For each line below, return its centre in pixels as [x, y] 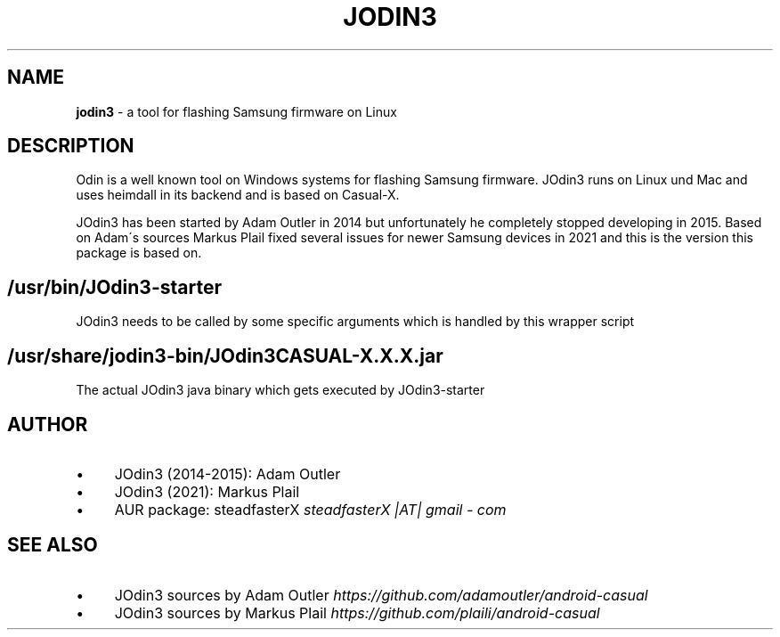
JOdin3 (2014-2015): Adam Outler [227, 474]
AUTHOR [48, 424]
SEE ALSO [53, 545]
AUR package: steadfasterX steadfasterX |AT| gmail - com [310, 509]
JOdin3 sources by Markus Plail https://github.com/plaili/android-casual [357, 612]
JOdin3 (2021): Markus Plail [207, 491]
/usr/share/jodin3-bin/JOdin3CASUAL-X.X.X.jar [225, 355]
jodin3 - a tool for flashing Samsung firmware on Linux [236, 111]
